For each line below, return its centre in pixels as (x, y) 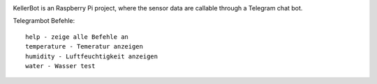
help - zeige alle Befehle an (77, 37)
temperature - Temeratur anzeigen (84, 47)
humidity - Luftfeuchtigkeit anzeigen (92, 56)
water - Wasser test (60, 66)
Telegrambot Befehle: (44, 21)
